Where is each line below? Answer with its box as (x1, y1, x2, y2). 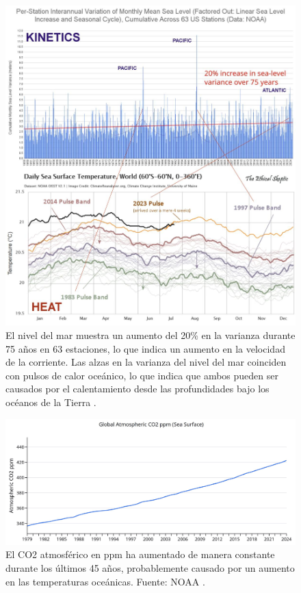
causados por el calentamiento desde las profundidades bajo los (5, 381, 270, 396)
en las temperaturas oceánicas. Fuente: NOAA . (5, 574, 205, 588)
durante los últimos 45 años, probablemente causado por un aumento (5, 560, 295, 575)
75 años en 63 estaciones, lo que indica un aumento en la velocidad (5, 341, 285, 355)
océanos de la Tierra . (5, 394, 96, 409)
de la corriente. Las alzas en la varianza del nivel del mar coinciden (5, 355, 287, 369)
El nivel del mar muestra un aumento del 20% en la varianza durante (5, 327, 296, 342)
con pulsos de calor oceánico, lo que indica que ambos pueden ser (5, 368, 278, 382)
